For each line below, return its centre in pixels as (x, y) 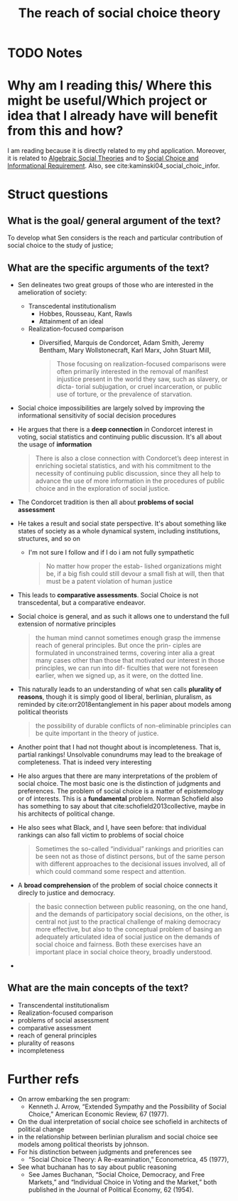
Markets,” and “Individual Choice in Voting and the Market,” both (123, 1182)
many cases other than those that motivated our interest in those (130, 660)
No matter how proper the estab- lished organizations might (134, 566)
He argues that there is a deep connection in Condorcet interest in (115, 429)
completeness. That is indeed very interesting (85, 762)
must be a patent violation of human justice (109, 581)
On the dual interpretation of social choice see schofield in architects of (122, 1121)
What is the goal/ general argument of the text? (114, 221)
